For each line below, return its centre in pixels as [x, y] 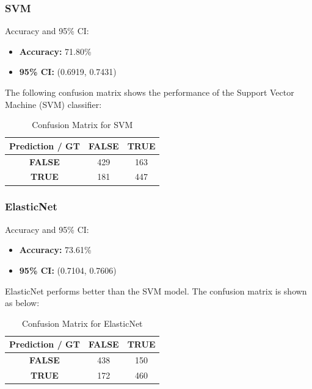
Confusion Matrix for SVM [82, 125]
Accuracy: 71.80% [55, 51]
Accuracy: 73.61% [55, 250]
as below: [22, 303]
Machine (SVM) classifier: [53, 104]
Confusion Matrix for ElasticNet [82, 323]
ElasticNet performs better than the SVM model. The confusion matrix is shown [156, 291]
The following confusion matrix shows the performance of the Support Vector [150, 92]
